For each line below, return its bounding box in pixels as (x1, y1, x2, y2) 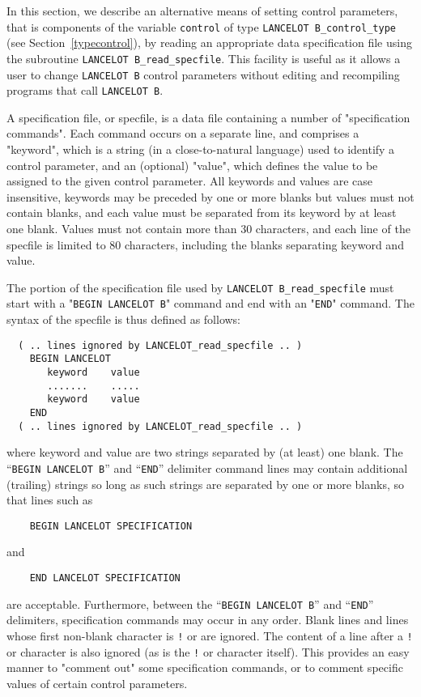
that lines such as (6, 491, 93, 508)
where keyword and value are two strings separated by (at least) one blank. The (6, 444, 403, 461)
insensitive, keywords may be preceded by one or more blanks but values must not (6, 188, 415, 205)
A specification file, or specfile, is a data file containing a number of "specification (6, 108, 410, 125)
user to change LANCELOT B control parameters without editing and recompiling (6, 66, 400, 83)
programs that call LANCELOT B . (6, 82, 164, 99)
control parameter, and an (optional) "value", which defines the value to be (6, 156, 378, 173)
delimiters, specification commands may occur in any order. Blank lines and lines (6, 611, 409, 628)
